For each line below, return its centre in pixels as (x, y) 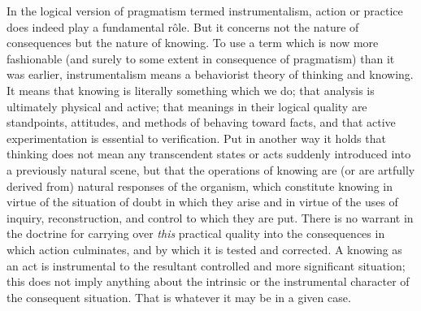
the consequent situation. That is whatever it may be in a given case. (179, 297)
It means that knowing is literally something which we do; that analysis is (191, 90)
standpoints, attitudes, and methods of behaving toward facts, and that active (201, 122)
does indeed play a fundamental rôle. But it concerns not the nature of (183, 26)
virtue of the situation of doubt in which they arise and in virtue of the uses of (202, 202)
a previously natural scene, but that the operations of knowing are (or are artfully (211, 169)
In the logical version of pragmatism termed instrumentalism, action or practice (205, 11)
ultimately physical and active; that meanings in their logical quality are (187, 106)
